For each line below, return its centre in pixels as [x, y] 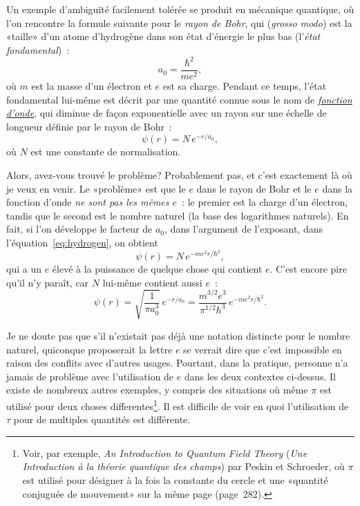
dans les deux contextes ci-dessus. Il [260, 376]
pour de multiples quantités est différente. [102, 419]
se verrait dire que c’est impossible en [263, 349]
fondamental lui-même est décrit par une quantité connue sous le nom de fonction [179, 99]
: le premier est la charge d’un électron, [265, 202]
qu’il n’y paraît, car [48, 282]
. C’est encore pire [308, 269]
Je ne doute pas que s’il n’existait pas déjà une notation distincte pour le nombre [178, 335]
